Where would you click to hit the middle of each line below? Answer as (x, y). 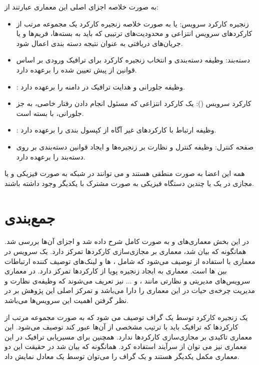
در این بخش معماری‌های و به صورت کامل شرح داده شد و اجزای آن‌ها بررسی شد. (127, 241)
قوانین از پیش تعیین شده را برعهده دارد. (76, 69)
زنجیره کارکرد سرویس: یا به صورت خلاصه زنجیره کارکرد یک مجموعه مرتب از (132, 23)
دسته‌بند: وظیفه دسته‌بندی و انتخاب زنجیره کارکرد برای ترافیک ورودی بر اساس (133, 60)
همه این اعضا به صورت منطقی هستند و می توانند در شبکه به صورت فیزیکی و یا (125, 173)
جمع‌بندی (30, 217)
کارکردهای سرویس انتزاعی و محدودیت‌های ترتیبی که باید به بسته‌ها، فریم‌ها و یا (134, 33)
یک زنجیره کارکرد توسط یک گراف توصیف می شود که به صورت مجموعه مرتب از (126, 317)
